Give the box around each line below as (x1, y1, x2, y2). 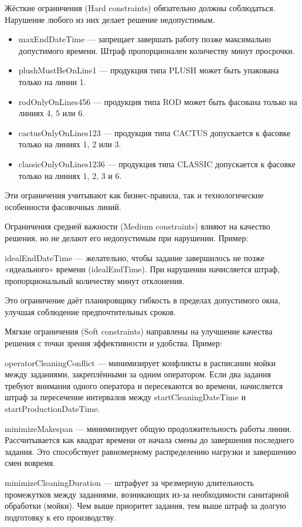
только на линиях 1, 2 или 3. (18, 138, 121, 150)
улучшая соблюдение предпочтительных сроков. (5, 305, 176, 317)
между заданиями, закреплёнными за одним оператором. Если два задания (5, 368, 271, 380)
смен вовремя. (5, 457, 55, 469)
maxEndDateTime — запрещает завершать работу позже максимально (18, 33, 272, 45)
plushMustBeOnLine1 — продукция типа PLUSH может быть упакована (18, 64, 279, 76)
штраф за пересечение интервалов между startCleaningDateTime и (5, 391, 246, 403)
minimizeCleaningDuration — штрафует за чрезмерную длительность (5, 477, 254, 488)
